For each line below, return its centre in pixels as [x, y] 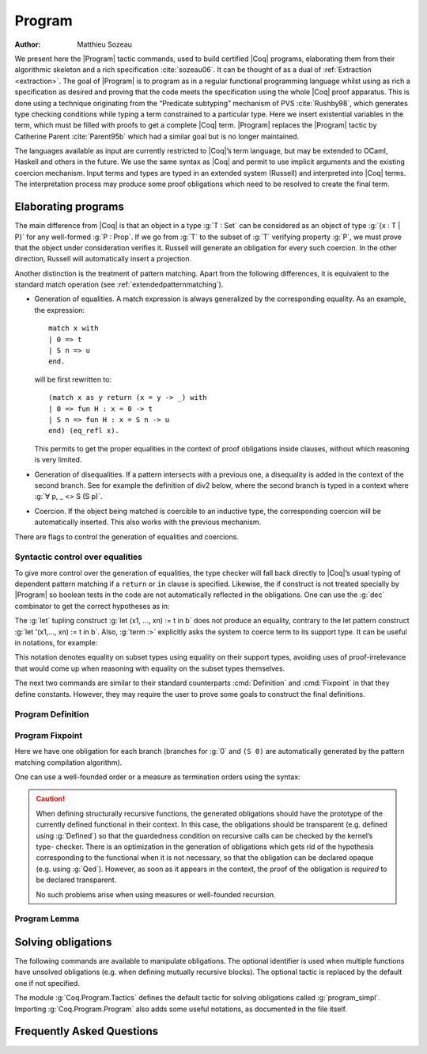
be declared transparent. [76, 880]
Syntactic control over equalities [78, 557]
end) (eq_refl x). [84, 431]
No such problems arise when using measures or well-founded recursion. [156, 894]
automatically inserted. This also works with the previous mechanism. [147, 522]
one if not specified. [47, 983]
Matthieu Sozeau [104, 44]
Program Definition [52, 714]
